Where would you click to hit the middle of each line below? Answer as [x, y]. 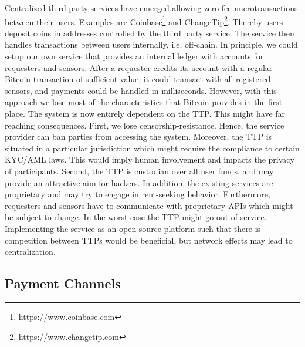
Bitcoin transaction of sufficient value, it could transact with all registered [138, 79]
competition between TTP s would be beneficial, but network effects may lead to [149, 240]
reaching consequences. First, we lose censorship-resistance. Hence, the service [145, 125]
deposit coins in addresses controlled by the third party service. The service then [150, 33]
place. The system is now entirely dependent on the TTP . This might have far [145, 113]
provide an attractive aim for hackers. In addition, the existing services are [139, 182]
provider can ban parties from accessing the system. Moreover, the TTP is [138, 137]
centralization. [30, 252]
